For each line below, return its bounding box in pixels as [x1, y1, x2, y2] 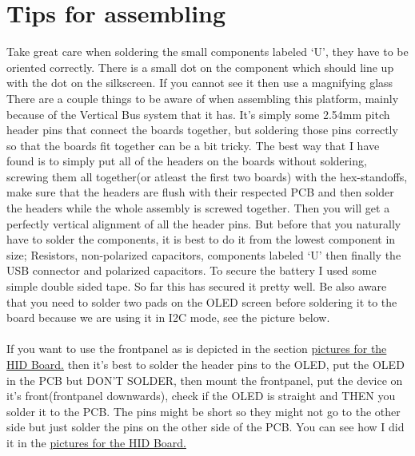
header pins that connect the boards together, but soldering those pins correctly [6, 121, 398, 138]
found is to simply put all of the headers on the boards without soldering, [6, 153, 367, 169]
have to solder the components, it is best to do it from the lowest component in [6, 231, 396, 248]
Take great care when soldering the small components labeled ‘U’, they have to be [6, 43, 409, 60]
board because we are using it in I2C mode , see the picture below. [6, 309, 330, 326]
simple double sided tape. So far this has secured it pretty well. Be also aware [6, 278, 387, 295]
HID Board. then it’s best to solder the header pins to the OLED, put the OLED [6, 356, 405, 372]
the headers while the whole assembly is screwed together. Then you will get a [6, 200, 390, 216]
